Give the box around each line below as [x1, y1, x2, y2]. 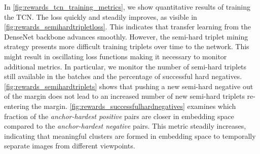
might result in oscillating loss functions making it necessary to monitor [4, 51, 227, 61]
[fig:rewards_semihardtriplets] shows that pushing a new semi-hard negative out [4, 81, 253, 91]
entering [4, 100, 29, 111]
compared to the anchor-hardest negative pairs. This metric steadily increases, [4, 121, 246, 131]
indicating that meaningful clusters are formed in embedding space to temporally [4, 130, 256, 141]
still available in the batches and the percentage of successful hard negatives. [4, 71, 242, 82]
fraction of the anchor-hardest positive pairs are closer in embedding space [4, 110, 234, 121]
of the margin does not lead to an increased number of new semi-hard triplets [4, 91, 245, 101]
